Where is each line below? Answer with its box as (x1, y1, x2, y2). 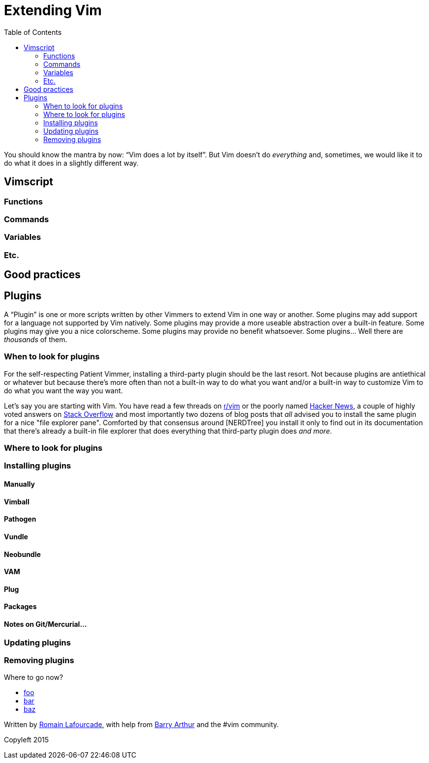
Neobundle (4, 550, 41, 558)
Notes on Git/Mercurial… (4, 619, 87, 628)
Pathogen (4, 515, 36, 524)
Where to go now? (4, 673, 63, 682)
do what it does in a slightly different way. (4, 158, 139, 167)
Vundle (4, 532, 28, 541)
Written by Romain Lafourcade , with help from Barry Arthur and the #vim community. (4, 720, 279, 729)
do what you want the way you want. (4, 386, 123, 395)
